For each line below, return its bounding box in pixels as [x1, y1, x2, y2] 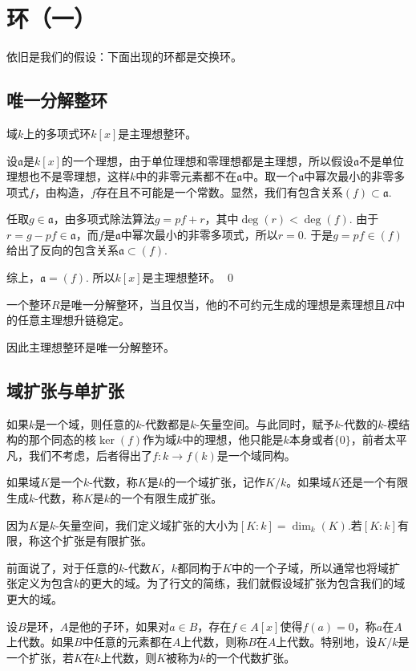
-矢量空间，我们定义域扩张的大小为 [55, 516, 239, 533]
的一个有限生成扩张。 [110, 490, 223, 506]
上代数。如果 [6, 633, 74, 650]
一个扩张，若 [6, 649, 74, 665]
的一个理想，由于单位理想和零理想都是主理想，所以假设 [61, 152, 353, 169]
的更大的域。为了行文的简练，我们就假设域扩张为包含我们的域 [79, 575, 406, 592]
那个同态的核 [28, 431, 96, 448]
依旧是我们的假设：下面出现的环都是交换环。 [6, 48, 242, 65]
